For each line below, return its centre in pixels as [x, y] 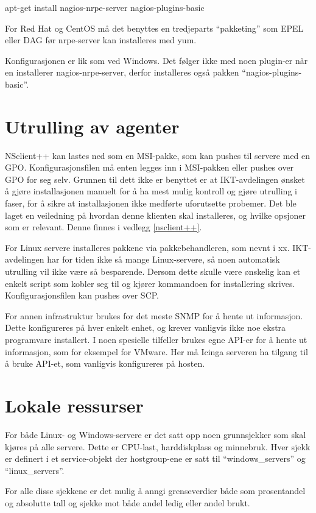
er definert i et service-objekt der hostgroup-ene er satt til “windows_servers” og [155, 458]
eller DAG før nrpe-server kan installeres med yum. [101, 40]
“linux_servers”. [35, 470]
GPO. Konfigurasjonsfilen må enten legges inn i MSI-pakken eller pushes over [149, 167]
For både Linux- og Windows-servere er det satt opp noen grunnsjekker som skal [156, 434]
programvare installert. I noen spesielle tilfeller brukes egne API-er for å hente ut [156, 339]
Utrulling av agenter [92, 126]
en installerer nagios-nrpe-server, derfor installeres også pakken [122, 72]
